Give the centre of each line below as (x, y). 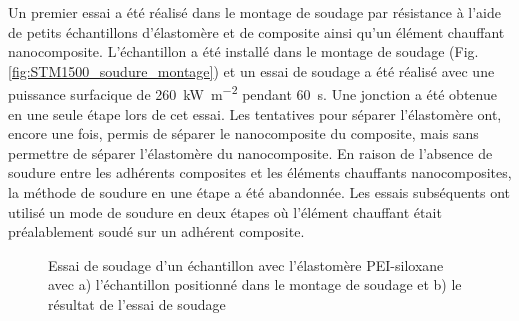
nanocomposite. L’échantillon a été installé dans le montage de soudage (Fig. (243, 51)
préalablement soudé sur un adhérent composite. (156, 231)
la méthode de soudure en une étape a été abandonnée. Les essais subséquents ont (259, 192)
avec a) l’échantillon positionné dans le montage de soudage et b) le (255, 284)
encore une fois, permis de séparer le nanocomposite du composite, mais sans (243, 133)
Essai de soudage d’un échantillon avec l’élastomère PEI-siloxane (246, 264)
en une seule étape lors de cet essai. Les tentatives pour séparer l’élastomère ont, (255, 113)
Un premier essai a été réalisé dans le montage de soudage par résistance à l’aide (254, 12)
